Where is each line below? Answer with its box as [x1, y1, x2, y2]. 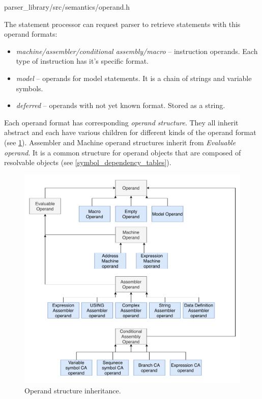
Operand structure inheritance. [24, 385, 121, 395]
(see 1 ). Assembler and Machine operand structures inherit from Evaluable [4, 137, 236, 147]
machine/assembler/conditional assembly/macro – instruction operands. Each [16, 45, 258, 56]
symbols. [16, 83, 43, 93]
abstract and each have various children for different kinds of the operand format [4, 127, 256, 138]
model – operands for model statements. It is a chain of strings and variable [16, 72, 252, 83]
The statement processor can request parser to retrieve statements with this [4, 18, 241, 29]
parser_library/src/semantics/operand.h [4, 2, 130, 12]
